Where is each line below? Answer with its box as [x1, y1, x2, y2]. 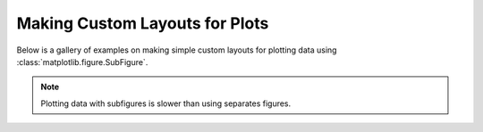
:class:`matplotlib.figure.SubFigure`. [16, 56, 148, 67]
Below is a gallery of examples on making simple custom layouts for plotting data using [16, 45, 337, 55]
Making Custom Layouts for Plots [16, 13, 269, 33]
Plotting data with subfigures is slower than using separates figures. [40, 98, 292, 109]
